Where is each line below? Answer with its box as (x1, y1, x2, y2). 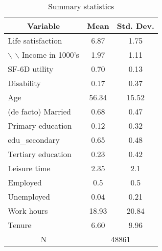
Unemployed (8, 191, 50, 202)
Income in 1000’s (22, 49, 79, 60)
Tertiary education (8, 148, 71, 160)
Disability (8, 77, 41, 89)
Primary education (8, 120, 72, 131)
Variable (27, 20, 60, 31)
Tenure (8, 219, 32, 230)
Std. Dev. (116, 20, 155, 31)
